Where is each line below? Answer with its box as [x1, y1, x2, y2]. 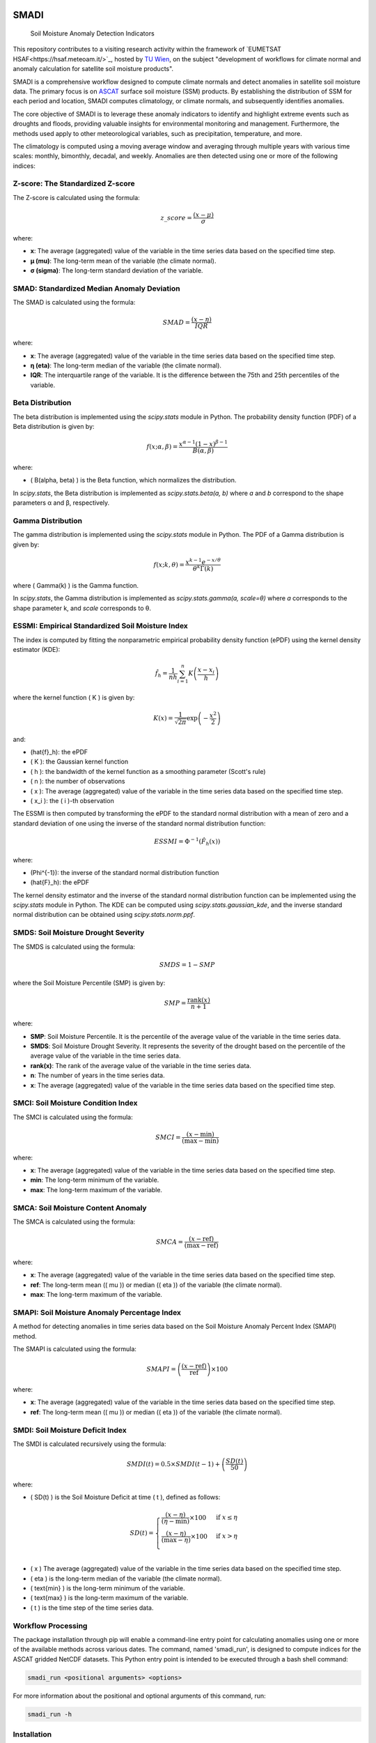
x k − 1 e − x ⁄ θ [185, 556, 221, 566]
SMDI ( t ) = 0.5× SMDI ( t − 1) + [126, 1460, 221, 1468]
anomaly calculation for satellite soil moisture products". [13, 65, 174, 73]
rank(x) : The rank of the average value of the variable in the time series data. [30, 1061, 252, 1070]
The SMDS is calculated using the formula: [13, 942, 136, 951]
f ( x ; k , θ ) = [153, 561, 185, 568]
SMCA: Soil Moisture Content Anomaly [13, 1203, 147, 1212]
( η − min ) [161, 1517, 190, 1525]
